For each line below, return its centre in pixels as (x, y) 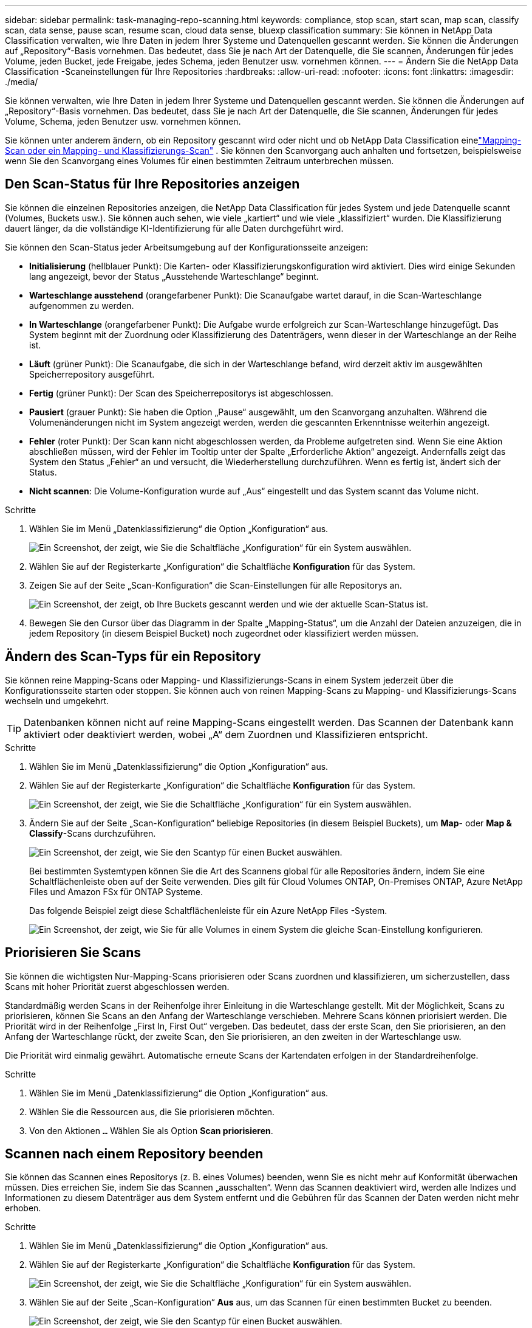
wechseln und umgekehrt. (57, 700)
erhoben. (23, 1208)
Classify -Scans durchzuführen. (93, 833)
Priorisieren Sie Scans (73, 953)
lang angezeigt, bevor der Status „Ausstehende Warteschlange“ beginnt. (174, 276)
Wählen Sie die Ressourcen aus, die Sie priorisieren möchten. (152, 1112)
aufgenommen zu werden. (82, 305)
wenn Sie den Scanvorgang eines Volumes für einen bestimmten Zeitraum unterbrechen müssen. (199, 161)
